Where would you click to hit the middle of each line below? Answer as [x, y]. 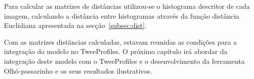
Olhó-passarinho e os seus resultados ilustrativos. [78, 70]
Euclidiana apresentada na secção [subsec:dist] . [75, 25]
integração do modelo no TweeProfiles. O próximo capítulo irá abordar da [116, 51]
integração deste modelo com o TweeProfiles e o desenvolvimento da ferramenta [125, 61]
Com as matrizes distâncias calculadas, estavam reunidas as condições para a [120, 41]
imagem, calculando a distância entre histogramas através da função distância [122, 15]
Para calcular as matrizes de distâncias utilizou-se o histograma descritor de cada [127, 6]
